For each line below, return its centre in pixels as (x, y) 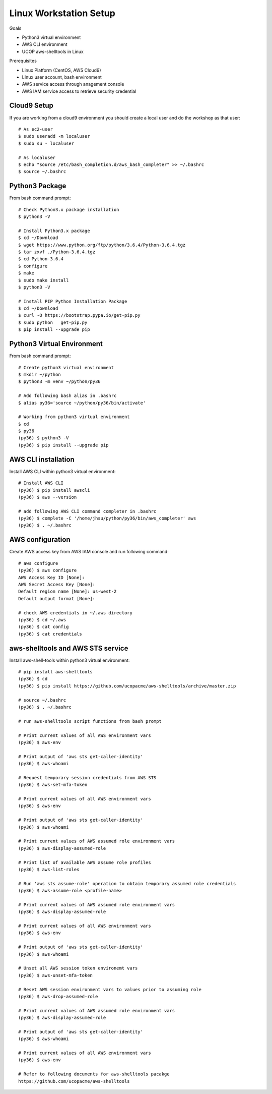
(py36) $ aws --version (48, 497)
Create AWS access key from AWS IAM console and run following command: (89, 552)
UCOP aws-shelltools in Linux (53, 51)
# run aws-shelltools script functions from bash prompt (90, 721)
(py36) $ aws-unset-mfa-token (56, 975)
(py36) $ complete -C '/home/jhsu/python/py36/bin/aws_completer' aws (107, 519)
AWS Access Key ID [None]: (52, 577)
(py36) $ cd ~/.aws (42, 620)
